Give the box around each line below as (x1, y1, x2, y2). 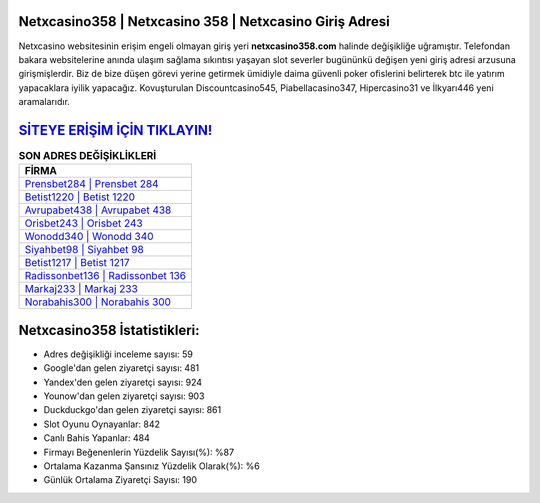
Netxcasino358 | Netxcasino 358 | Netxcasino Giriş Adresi (18, 13, 390, 30)
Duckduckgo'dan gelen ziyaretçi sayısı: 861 (43, 404, 222, 416)
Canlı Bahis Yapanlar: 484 (43, 432, 150, 444)
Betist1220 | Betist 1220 (24, 190, 135, 204)
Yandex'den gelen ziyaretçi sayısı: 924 (43, 376, 203, 388)
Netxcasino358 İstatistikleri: (18, 321, 200, 339)
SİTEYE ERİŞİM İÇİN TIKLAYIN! (18, 121, 213, 139)
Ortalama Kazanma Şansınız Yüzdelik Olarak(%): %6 (43, 460, 260, 472)
